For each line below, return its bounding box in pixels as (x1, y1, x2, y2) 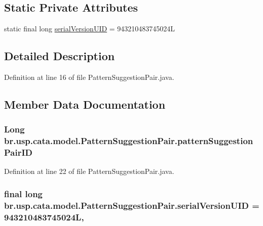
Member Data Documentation (4, 96, 166, 112)
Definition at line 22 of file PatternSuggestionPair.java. (4, 166, 174, 176)
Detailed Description (4, 48, 115, 64)
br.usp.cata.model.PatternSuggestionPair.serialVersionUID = (4, 199, 259, 211)
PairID (4, 146, 33, 159)
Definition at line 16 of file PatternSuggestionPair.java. (4, 72, 174, 82)
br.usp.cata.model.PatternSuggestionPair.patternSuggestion (4, 134, 253, 147)
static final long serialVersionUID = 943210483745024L (4, 23, 175, 34)
